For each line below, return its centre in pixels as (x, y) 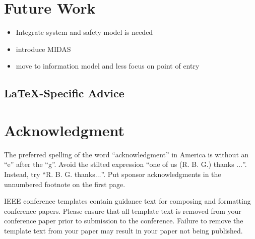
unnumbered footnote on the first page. (65, 184)
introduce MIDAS (43, 49)
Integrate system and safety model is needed (84, 32)
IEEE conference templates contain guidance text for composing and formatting (127, 201)
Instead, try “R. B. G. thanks (50, 174)
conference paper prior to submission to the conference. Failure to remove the (124, 221)
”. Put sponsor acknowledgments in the (161, 174)
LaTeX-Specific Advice (64, 93)
